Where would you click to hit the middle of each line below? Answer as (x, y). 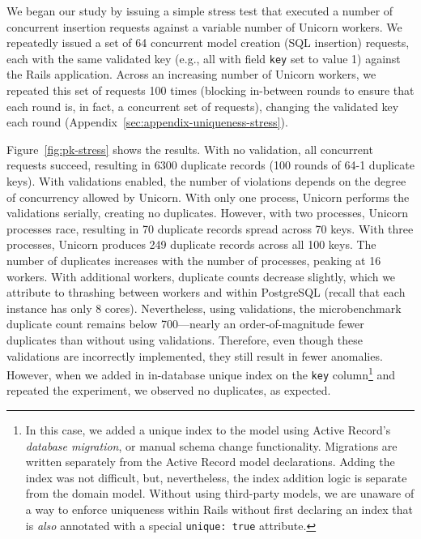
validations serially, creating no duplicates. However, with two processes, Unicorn (208, 213)
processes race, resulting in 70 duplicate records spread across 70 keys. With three (210, 228)
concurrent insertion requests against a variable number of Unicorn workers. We (204, 26)
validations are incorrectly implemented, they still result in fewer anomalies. (195, 355)
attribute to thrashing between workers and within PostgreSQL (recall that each (206, 292)
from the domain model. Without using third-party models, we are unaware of (220, 493)
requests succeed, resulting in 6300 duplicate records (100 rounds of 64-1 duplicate (210, 165)
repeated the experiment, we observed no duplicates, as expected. (169, 390)
